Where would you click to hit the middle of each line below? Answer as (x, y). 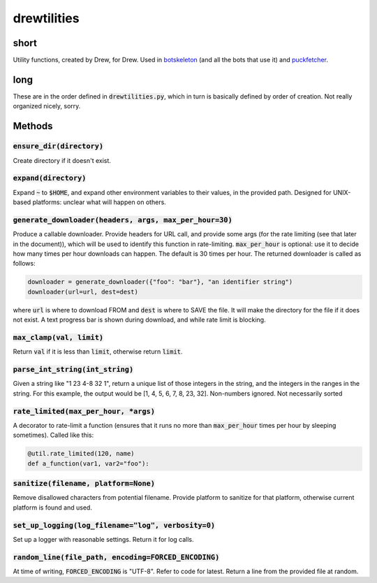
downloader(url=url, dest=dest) (83, 291)
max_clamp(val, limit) (58, 337)
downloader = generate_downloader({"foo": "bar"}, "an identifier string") (160, 282)
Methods (33, 126)
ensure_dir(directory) (58, 146)
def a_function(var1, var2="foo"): (88, 463)
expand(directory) (50, 178)
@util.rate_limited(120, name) (81, 454)
